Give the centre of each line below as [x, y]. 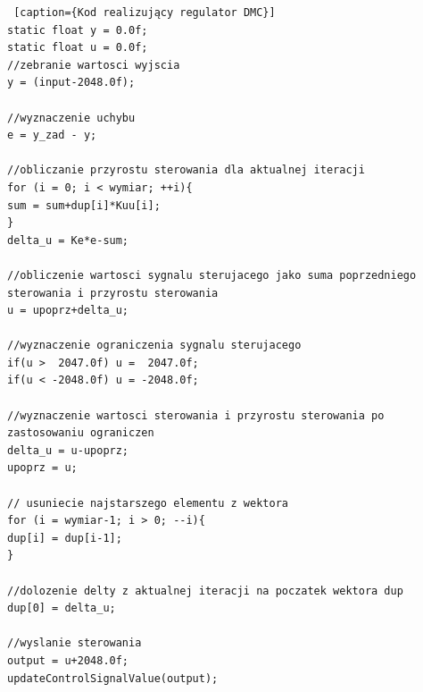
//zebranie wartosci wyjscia [94, 65]
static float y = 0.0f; [78, 30]
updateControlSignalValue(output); [113, 678]
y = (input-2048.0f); [71, 83]
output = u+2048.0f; [68, 660]
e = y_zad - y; [52, 135]
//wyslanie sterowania [75, 643]
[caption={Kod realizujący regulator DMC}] [145, 13]
